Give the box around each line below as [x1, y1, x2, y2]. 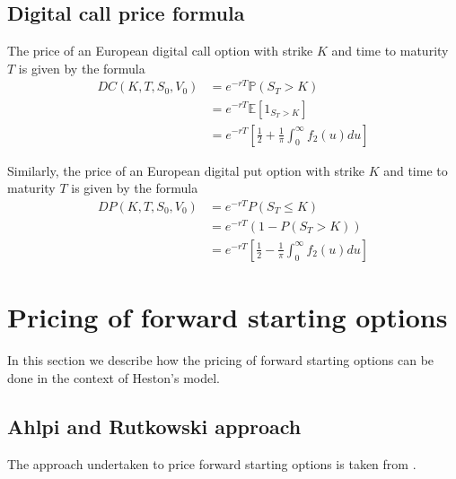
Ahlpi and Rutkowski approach [7, 412, 302, 440]
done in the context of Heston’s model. [7, 368, 220, 387]
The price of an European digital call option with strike [7, 41, 313, 60]
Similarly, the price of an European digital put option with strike [7, 161, 364, 179]
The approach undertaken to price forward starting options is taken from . [7, 454, 417, 473]
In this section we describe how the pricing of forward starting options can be [7, 351, 434, 370]
